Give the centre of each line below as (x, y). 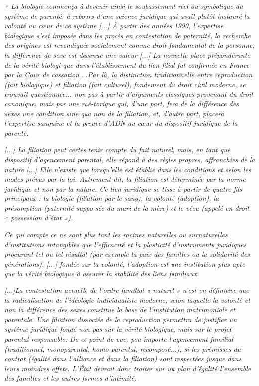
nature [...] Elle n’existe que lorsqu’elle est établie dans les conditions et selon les (128, 169)
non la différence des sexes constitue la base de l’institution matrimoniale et (120, 310)
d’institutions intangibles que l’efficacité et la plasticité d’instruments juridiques (126, 244)
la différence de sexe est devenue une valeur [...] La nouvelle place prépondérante (127, 54)
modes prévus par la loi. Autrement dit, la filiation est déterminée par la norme (125, 179)
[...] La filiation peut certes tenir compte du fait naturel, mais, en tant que (118, 149)
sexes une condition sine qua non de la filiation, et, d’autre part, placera (114, 113)
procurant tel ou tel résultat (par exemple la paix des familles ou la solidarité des (127, 254)
